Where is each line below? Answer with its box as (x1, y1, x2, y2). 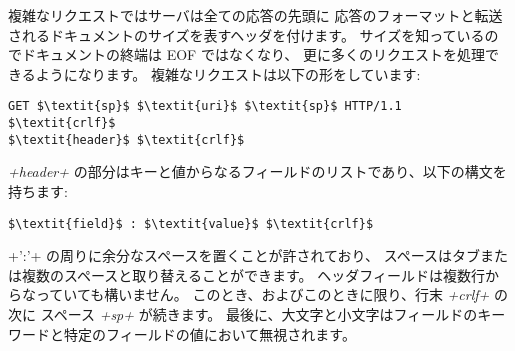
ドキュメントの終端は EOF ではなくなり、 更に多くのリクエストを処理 (21, 44, 485, 65)
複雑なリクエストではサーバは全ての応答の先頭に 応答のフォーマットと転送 (8, 5, 503, 25)
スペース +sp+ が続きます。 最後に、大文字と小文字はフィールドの (40, 303, 478, 324)
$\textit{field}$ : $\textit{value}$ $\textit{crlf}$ (8, 216, 374, 231)
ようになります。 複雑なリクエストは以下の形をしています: (35, 63, 421, 84)
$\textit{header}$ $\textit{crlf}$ (8, 132, 245, 147)
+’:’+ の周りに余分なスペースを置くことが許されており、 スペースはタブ (8, 245, 481, 266)
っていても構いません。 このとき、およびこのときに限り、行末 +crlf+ (35, 284, 490, 305)
